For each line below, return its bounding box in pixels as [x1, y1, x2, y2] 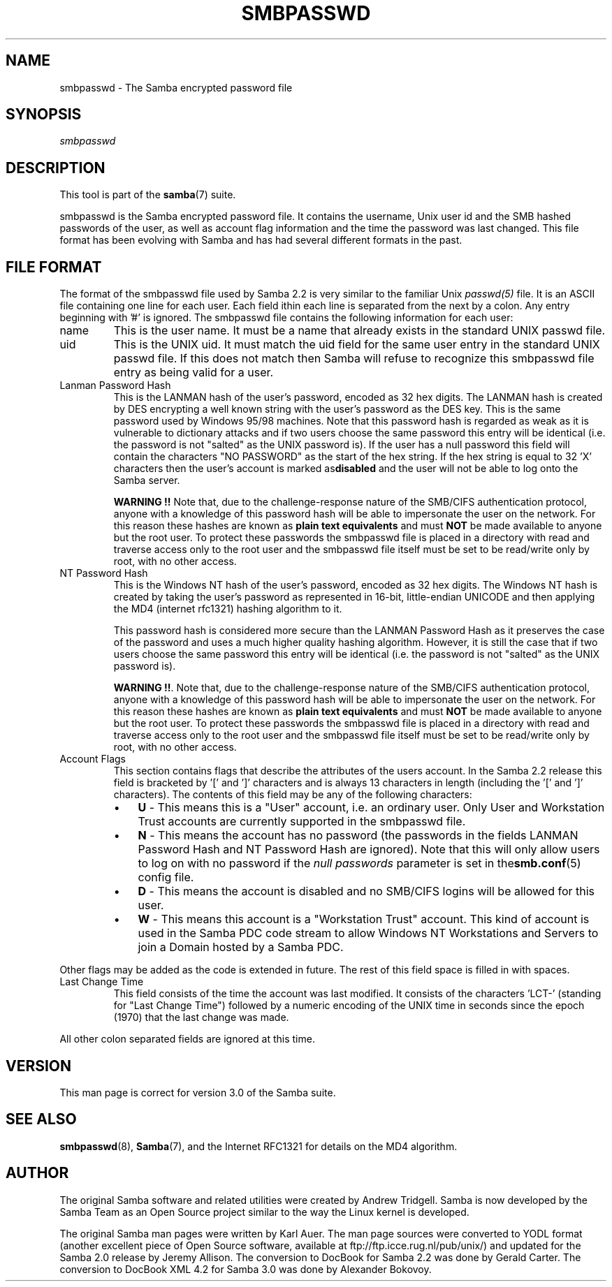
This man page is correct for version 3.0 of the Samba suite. [59, 1086, 336, 1098]
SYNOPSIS [6, 105, 82, 124]
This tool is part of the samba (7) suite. [59, 189, 236, 201]
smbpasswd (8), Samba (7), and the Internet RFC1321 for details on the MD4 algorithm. [59, 1140, 458, 1152]
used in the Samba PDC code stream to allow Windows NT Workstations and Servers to [138, 926, 599, 941]
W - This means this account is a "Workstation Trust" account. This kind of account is [138, 912, 590, 927]
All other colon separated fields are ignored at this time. [59, 1033, 315, 1045]
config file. [138, 870, 194, 885]
